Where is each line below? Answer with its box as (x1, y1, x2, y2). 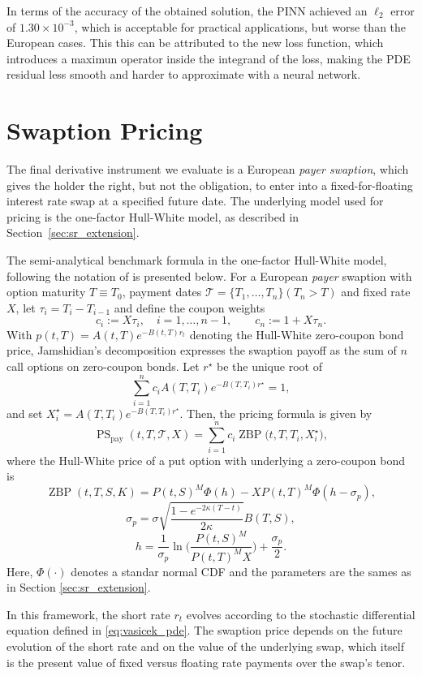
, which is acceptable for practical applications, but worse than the (74, 18, 407, 35)
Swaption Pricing (6, 114, 203, 147)
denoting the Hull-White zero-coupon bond (189, 325, 404, 342)
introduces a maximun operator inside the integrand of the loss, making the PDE (6, 50, 411, 67)
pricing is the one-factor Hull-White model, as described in (6, 208, 299, 225)
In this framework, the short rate (6, 605, 170, 622)
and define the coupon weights (114, 299, 265, 316)
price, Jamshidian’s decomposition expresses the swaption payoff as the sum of (6, 342, 397, 359)
